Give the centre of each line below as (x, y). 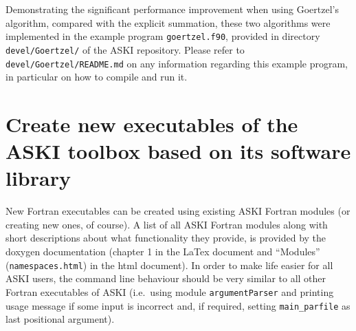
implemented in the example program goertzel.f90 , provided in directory (163, 36)
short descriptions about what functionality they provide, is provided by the (166, 238)
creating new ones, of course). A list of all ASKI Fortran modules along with (167, 224)
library (38, 178)
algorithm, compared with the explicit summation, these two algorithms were (168, 22)
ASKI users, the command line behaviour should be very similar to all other (166, 278)
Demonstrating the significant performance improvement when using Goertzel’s (172, 9)
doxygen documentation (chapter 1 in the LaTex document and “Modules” (163, 252)
